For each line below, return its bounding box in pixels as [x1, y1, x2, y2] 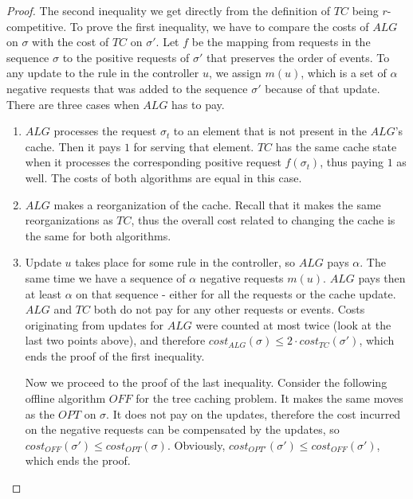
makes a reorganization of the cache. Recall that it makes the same [53, 196, 381, 212]
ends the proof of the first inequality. [25, 347, 205, 364]
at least [25, 285, 61, 302]
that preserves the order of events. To [206, 49, 390, 65]
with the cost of [32, 33, 109, 50]
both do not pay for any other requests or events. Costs [93, 301, 365, 318]
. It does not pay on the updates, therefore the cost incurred [106, 405, 401, 422]
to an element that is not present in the [173, 123, 367, 139]
